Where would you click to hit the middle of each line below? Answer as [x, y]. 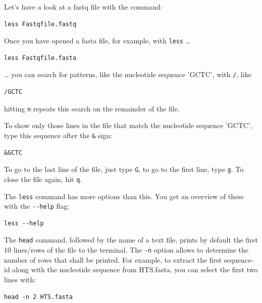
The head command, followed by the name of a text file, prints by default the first [131, 240]
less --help [24, 223]
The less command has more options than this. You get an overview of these [124, 196]
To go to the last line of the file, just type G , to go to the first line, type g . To [124, 169]
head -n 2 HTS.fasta [39, 297]
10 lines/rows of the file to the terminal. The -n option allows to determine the [126, 250]
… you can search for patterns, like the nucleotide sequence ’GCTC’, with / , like [128, 74]
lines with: [20, 279]
